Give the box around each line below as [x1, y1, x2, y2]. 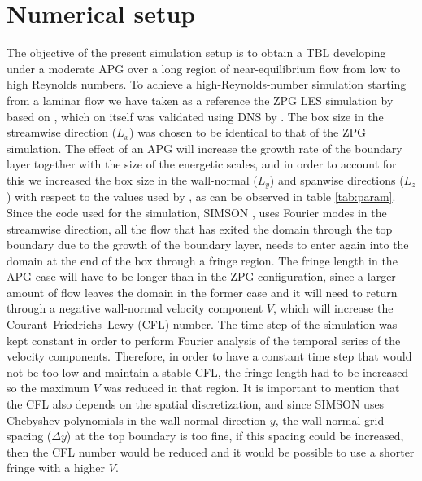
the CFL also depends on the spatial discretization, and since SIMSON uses [7, 396, 385, 413]
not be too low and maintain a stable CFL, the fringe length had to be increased [7, 363, 409, 380]
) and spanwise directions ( [269, 171, 404, 188]
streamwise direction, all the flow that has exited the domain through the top [7, 220, 393, 237]
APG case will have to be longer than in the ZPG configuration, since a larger [7, 268, 396, 285]
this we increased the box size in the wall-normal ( [7, 171, 258, 188]
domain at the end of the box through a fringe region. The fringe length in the [7, 251, 398, 269]
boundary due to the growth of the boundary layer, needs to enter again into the [7, 236, 409, 253]
